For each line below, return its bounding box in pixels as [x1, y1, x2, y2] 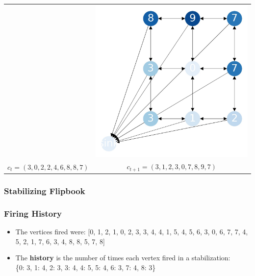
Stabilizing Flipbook [4, 185, 85, 197]
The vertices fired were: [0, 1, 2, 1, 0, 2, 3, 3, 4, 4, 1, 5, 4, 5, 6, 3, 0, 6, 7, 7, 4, [15, 226, 248, 237]
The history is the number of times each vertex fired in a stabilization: [15, 252, 230, 263]
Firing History [4, 207, 62, 219]
